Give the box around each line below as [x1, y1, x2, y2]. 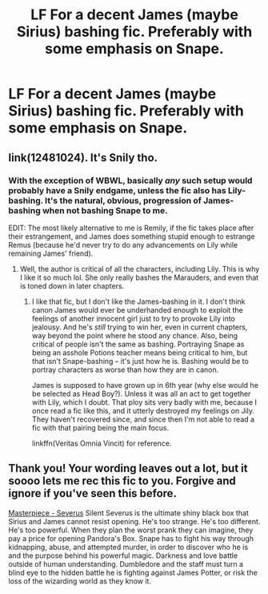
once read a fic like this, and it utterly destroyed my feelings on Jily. [31, 406, 254, 415]
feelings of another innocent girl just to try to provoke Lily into [31, 313, 236, 323]
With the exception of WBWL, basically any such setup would [8, 175, 253, 186]
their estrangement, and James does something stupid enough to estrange [8, 231, 255, 241]
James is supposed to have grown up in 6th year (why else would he [31, 380, 258, 390]
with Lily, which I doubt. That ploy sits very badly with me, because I [31, 397, 258, 406]
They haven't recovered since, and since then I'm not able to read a [31, 414, 254, 424]
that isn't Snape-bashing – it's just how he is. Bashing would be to [31, 356, 250, 366]
